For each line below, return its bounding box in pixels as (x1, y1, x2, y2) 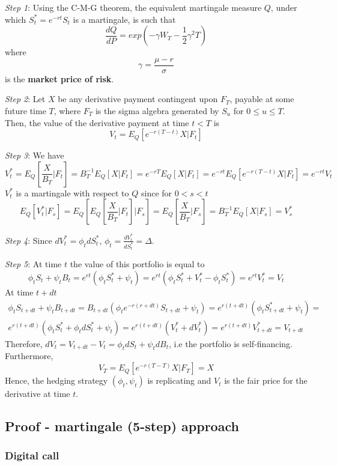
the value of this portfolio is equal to (70, 258, 205, 270)
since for (141, 186, 172, 199)
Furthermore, (5, 349, 53, 362)
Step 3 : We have (5, 149, 64, 162)
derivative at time (5, 387, 70, 400)
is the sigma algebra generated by (95, 104, 219, 117)
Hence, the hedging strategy (5, 374, 108, 387)
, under (270, 1, 297, 13)
